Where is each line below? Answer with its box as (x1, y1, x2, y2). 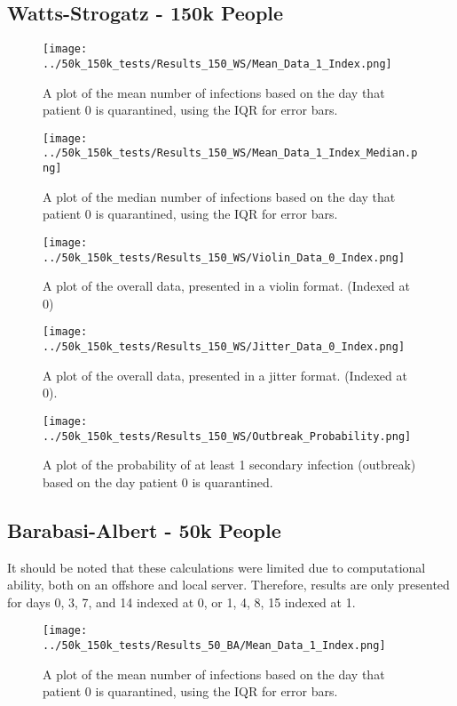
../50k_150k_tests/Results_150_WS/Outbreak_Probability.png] (43, 429, 412, 443)
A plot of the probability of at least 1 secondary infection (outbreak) (43, 455, 416, 474)
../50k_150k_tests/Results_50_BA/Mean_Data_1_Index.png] (43, 639, 386, 652)
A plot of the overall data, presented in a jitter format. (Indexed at (43, 365, 407, 384)
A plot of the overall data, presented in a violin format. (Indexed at (43, 277, 410, 295)
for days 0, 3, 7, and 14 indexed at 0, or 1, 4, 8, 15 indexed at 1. (7, 592, 356, 611)
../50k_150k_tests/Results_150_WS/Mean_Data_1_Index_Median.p (43, 147, 418, 160)
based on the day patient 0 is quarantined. (43, 472, 273, 491)
